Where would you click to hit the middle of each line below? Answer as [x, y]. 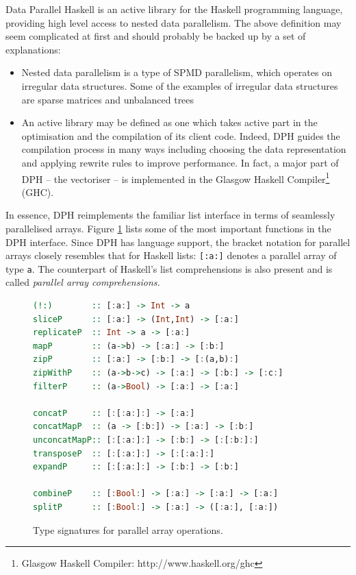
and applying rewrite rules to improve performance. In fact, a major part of [180, 162]
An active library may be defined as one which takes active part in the [169, 122]
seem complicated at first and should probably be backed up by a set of [156, 36]
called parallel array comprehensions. [83, 282]
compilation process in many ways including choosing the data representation [184, 149]
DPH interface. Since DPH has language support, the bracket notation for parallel [178, 242]
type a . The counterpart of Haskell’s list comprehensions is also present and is [169, 268]
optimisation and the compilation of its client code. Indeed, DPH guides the [181, 135]
